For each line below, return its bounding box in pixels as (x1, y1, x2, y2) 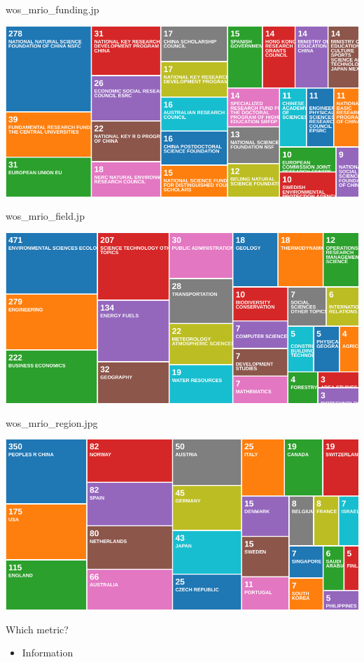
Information (22, 645, 73, 660)
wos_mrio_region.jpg (6, 415, 98, 430)
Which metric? (6, 621, 69, 636)
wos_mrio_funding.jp (6, 2, 99, 16)
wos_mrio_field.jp (6, 209, 85, 223)
